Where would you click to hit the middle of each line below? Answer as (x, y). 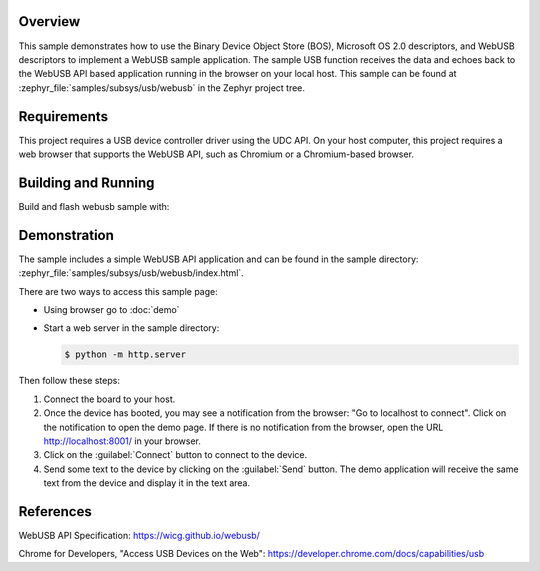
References (55, 511)
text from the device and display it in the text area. (147, 483)
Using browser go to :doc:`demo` (111, 309)
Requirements (63, 116)
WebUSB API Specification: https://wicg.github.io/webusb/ (139, 535)
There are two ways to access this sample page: (118, 291)
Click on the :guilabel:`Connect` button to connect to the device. (175, 455)
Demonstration (66, 235)
